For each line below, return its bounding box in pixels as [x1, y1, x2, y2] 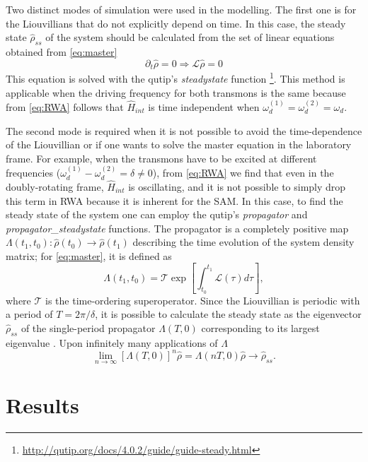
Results [6, 391, 79, 420]
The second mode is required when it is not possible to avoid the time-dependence [6, 123, 362, 138]
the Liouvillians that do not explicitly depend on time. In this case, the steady [6, 16, 346, 30]
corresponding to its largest [201, 321, 320, 336]
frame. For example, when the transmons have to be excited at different [6, 150, 317, 165]
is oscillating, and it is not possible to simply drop [128, 179, 346, 194]
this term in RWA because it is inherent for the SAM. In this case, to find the [6, 193, 343, 208]
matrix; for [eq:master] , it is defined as [6, 248, 172, 263]
